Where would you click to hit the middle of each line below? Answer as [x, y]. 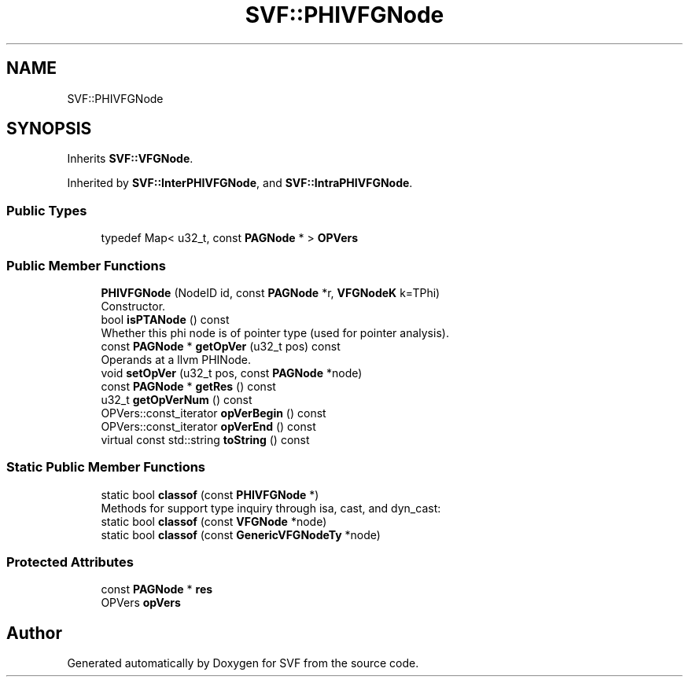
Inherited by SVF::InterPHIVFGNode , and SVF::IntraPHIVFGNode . [240, 183]
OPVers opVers [141, 603]
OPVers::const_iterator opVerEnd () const [208, 426]
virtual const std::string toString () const [205, 439]
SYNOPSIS [49, 129]
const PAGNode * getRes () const [188, 386]
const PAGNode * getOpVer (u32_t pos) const [221, 346]
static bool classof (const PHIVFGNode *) [210, 494]
